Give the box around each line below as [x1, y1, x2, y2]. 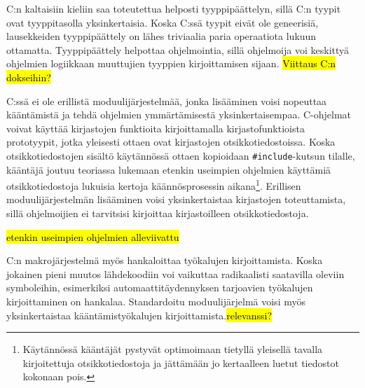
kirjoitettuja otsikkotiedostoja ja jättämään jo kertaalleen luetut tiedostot [22, 355, 339, 370]
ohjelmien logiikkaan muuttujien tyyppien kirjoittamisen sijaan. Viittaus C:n [6, 56, 336, 71]
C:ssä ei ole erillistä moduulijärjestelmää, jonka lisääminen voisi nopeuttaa [6, 93, 327, 108]
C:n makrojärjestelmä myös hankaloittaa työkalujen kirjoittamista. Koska [6, 253, 323, 268]
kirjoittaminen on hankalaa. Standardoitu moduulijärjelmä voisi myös [6, 294, 305, 308]
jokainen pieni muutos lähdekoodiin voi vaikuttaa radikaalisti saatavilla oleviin [6, 266, 345, 281]
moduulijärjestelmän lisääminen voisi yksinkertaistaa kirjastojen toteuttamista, [6, 192, 346, 207]
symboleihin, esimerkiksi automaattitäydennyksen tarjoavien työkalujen [6, 280, 313, 295]
